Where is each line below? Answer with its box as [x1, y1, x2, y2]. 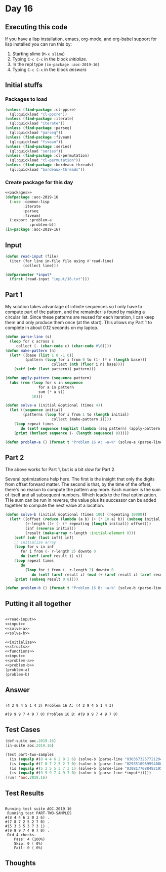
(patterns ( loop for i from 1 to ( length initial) [23, 412, 129, 417]
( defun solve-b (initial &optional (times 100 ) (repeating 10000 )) [5, 512, 147, 517]
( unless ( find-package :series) [5, 144, 72, 149]
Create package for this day [5, 179, 73, 186]
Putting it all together [5, 599, 72, 608]
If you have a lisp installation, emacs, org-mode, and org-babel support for [5, 36, 157, 42]
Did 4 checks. [7, 832, 37, 838]
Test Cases [5, 725, 41, 734]
